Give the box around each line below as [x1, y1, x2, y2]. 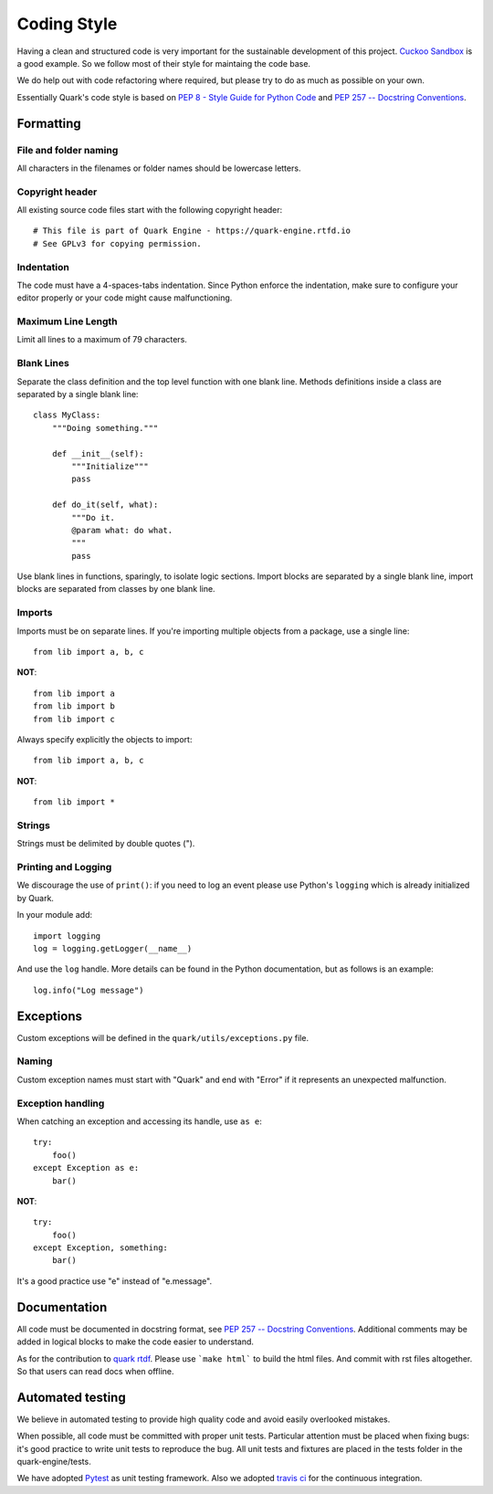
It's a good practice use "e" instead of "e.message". [16, 1275, 213, 1287]
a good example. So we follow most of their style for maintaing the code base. [16, 58, 310, 68]
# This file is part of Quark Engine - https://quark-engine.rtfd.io [33, 226, 351, 237]
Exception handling [16, 1097, 105, 1110]
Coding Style [16, 14, 118, 34]
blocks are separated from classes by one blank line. [16, 584, 215, 594]
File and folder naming [16, 143, 119, 156]
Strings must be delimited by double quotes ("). [16, 838, 195, 849]
